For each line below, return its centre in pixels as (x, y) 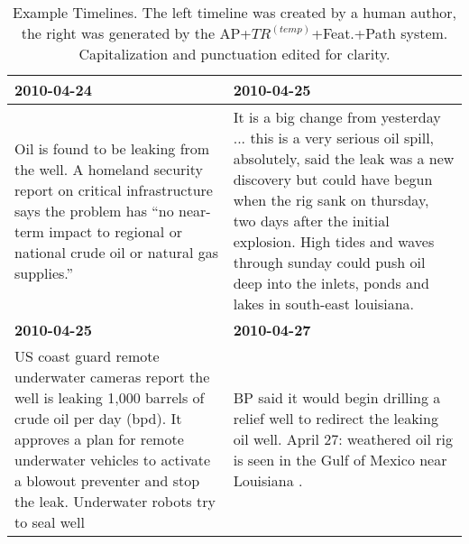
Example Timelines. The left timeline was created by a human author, (234, 12)
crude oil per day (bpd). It (98, 418)
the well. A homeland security (109, 169)
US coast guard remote (87, 356)
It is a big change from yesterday (337, 117)
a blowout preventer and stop (107, 480)
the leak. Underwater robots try (115, 501)
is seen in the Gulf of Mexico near (340, 460)
